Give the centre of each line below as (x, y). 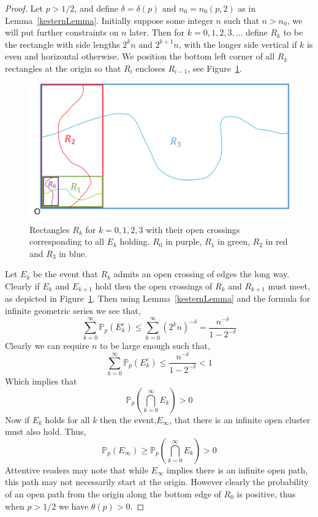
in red (277, 241)
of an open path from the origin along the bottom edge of (113, 493)
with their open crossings (193, 229)
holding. (135, 241)
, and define (96, 8)
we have (74, 506)
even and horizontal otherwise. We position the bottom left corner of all (140, 56)
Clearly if (22, 285)
